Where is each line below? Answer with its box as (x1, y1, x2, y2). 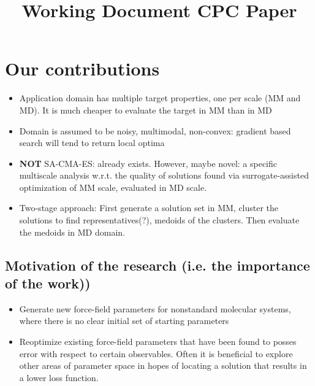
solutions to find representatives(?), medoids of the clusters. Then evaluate (19, 214, 300, 226)
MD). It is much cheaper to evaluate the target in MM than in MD (19, 103, 272, 116)
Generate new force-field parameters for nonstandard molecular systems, (19, 302, 291, 315)
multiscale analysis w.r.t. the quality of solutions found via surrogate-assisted (19, 169, 309, 182)
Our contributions (5, 56, 160, 81)
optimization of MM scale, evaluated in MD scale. (19, 180, 207, 193)
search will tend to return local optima (19, 136, 165, 149)
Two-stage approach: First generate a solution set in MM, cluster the (19, 201, 279, 214)
